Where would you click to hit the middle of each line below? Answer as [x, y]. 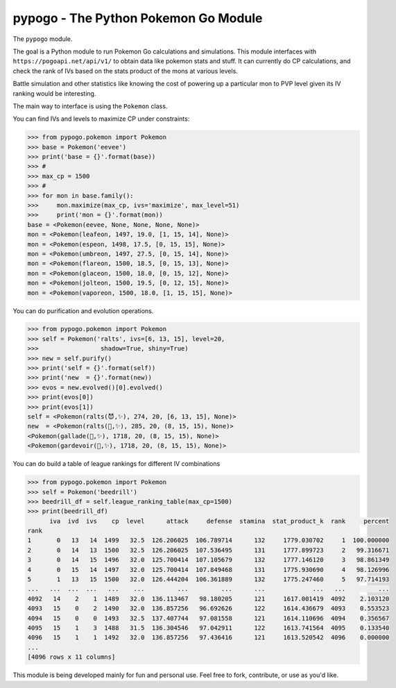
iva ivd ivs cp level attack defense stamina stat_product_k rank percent [219, 521]
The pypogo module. [43, 39]
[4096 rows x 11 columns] [71, 657]
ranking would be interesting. [54, 93]
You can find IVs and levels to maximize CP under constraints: [101, 119]
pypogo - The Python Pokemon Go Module [138, 18]
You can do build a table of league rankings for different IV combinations [117, 464]
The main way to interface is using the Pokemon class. [90, 106]
